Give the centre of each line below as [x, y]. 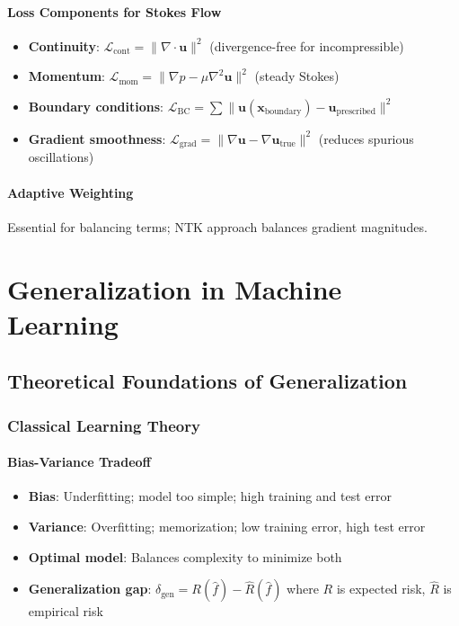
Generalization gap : [90, 589]
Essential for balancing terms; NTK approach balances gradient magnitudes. [217, 226]
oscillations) [61, 157]
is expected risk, [381, 589]
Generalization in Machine [175, 288]
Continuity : [64, 45]
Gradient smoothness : [97, 138]
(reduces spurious [366, 138]
